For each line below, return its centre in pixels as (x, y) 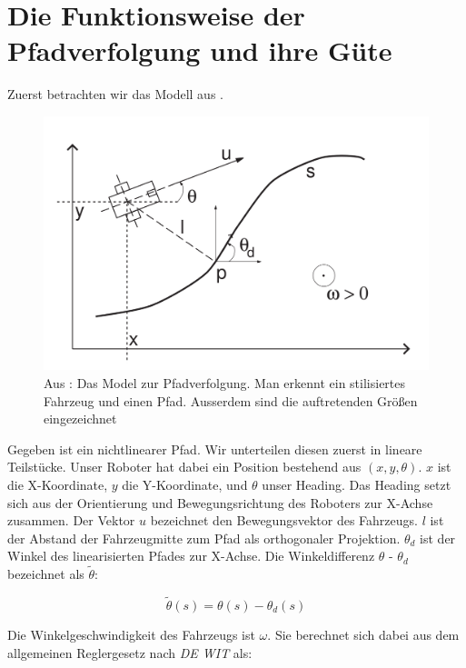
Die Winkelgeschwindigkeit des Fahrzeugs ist (131, 634)
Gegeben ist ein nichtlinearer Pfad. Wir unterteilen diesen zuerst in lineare (215, 449)
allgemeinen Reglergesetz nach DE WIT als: (130, 652)
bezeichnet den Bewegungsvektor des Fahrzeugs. (284, 520)
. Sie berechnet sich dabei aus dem (363, 634)
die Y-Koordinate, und (185, 484)
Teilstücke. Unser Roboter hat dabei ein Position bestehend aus (184, 467)
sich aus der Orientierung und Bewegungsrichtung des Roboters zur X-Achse (220, 502)
